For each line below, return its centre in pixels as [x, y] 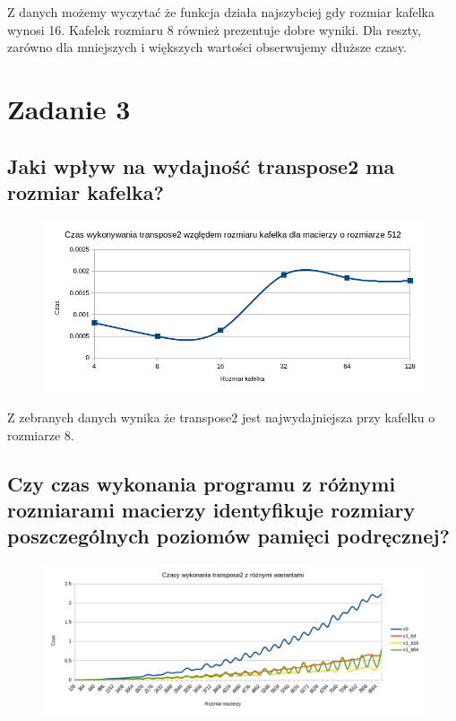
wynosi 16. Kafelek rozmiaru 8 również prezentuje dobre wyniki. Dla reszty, [214, 29]
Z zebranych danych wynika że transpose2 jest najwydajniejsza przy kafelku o [221, 417]
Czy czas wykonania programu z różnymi [202, 483]
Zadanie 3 [69, 108]
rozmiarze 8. [41, 434]
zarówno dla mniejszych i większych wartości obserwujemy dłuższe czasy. [207, 47]
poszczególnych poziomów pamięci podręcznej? [229, 536]
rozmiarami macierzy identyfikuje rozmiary [211, 509]
